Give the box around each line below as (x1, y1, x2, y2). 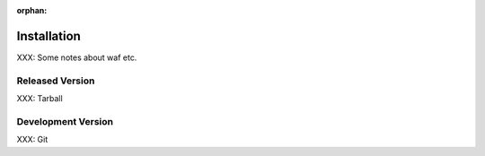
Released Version (16, 74, 95, 87)
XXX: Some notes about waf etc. (16, 52, 137, 63)
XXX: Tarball (16, 93, 63, 104)
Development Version (16, 115, 114, 127)
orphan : (16, 5, 48, 15)
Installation (16, 28, 81, 44)
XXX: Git (16, 134, 48, 145)
